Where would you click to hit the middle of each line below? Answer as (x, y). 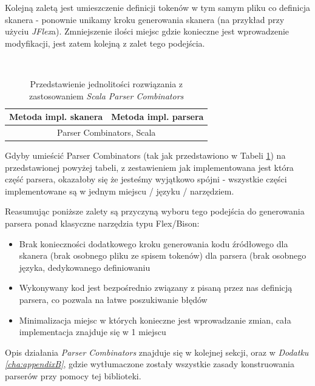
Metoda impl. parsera (157, 117)
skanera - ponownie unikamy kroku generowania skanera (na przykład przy (145, 19)
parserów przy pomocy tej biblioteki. (73, 376)
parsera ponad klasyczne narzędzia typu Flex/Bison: (102, 223)
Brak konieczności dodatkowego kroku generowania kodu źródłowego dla (154, 243)
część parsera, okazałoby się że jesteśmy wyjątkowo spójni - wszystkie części (146, 179)
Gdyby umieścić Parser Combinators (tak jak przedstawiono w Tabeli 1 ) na (145, 155)
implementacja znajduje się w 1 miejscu (93, 332)
